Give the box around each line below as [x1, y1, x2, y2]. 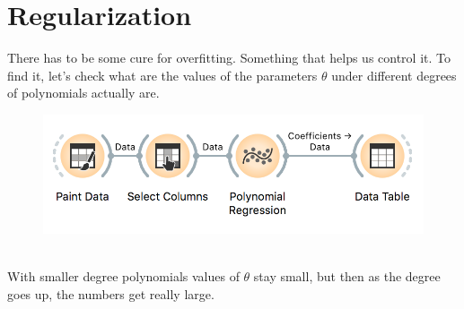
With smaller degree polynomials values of [7, 266, 240, 285]
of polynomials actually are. [7, 83, 160, 102]
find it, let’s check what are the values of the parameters [7, 65, 318, 84]
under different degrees [331, 65, 457, 84]
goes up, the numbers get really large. [7, 284, 214, 303]
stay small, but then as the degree [253, 266, 441, 285]
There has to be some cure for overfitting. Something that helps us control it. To [7, 48, 451, 67]
